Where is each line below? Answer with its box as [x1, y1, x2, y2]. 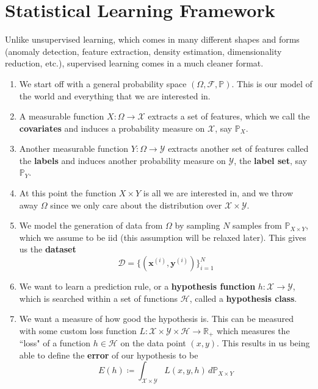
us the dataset [19, 243, 76, 255]
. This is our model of [231, 77, 313, 90]
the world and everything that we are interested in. [19, 89, 211, 102]
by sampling [175, 219, 220, 232]
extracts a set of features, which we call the [148, 110, 310, 123]
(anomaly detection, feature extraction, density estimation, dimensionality [5, 45, 282, 57]
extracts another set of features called [168, 142, 309, 155]
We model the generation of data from [19, 219, 163, 232]
